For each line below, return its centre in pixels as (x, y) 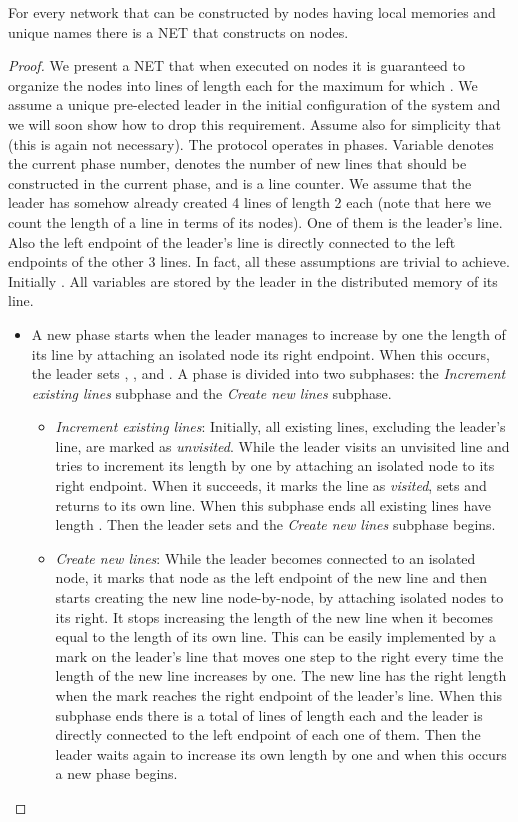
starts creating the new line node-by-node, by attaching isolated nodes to (279, 597)
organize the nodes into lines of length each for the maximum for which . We (243, 84)
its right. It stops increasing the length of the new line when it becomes (274, 616)
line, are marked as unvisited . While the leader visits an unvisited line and (282, 445)
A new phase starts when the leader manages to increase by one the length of (268, 333)
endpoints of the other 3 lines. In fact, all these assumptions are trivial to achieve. (259, 261)
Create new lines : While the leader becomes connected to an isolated (265, 557)
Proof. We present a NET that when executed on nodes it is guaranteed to (236, 65)
